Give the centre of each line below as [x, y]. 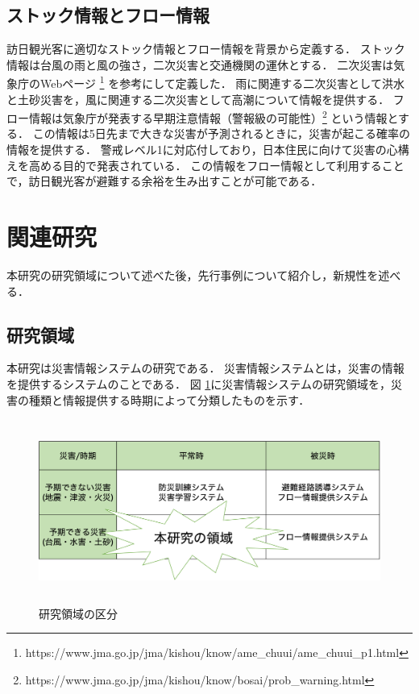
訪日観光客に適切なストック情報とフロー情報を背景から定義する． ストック [206, 49]
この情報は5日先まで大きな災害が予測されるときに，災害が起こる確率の [221, 133]
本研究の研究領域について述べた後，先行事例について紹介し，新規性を [193, 274]
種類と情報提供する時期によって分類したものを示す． [169, 399]
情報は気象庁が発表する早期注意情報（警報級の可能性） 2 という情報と [214, 116]
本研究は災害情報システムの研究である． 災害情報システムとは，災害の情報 [205, 368]
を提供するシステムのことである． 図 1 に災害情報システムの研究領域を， [199, 383]
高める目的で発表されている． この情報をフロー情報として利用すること [216, 165]
